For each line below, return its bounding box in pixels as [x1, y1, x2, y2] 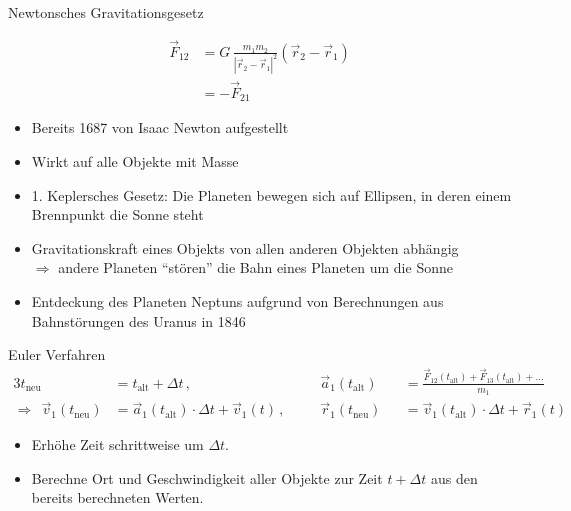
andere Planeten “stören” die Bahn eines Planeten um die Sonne [58, 257, 453, 278]
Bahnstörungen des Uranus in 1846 [31, 310, 246, 331]
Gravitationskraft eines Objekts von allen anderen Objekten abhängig [31, 237, 459, 258]
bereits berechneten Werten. [31, 487, 204, 508]
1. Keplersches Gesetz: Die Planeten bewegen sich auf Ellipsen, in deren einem [31, 184, 512, 205]
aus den [430, 467, 478, 488]
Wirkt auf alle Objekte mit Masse [31, 151, 239, 172]
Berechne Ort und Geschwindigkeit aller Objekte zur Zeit [31, 467, 383, 488]
